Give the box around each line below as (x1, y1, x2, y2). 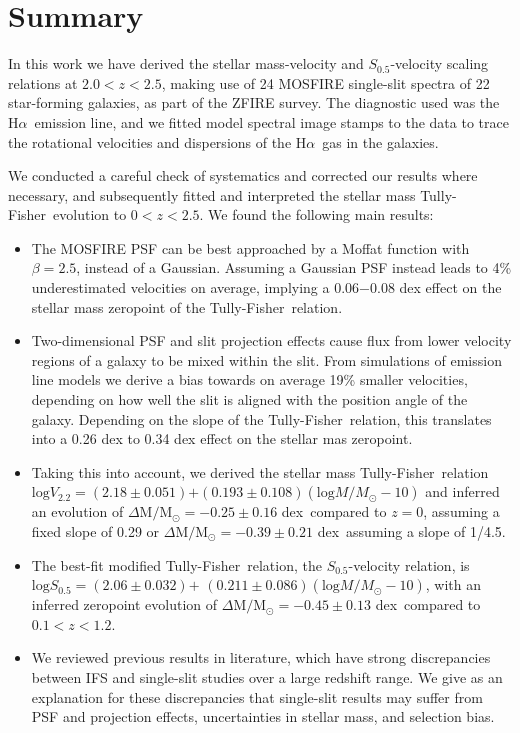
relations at (8, 72, 78, 93)
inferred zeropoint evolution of (31, 594, 218, 615)
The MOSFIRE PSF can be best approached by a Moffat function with (31, 237, 470, 258)
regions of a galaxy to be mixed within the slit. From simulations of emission (31, 349, 502, 370)
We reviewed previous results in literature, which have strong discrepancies (31, 647, 491, 668)
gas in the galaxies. (322, 131, 439, 152)
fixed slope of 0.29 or (31, 521, 160, 541)
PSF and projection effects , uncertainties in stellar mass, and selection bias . (31, 706, 495, 727)
